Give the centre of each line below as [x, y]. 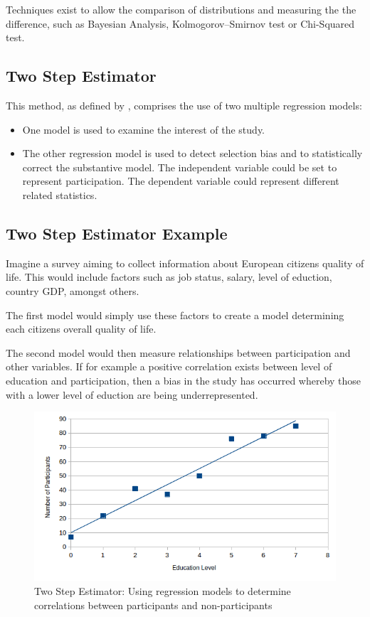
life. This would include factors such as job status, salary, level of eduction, [169, 277]
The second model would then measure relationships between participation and [178, 352]
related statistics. [60, 194]
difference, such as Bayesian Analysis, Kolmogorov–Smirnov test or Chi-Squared [180, 23]
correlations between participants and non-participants [153, 605]
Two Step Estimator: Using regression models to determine [163, 590]
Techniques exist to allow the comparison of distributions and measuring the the [181, 9]
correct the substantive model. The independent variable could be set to [180, 167]
